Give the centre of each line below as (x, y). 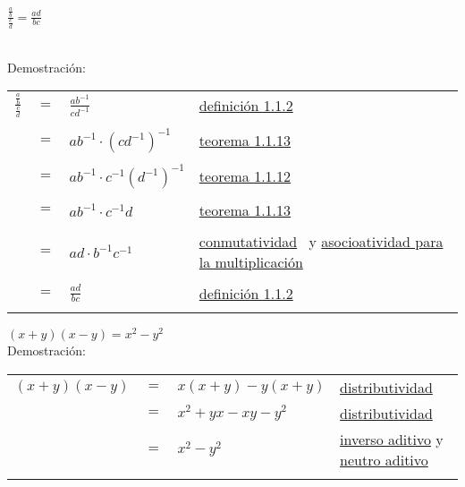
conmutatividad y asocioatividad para (321, 241)
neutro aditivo (384, 459)
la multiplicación (251, 261)
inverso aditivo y (392, 439)
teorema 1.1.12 (245, 176)
